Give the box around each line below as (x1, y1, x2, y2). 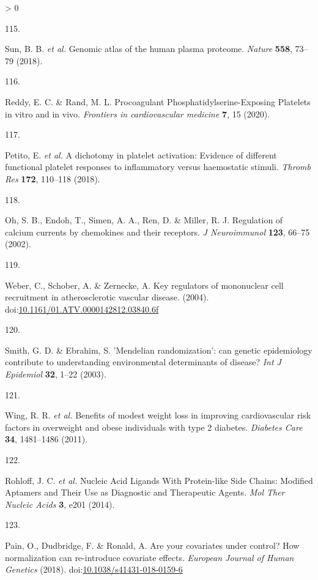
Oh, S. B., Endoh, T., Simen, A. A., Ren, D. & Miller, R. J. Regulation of (5, 214, 283, 226)
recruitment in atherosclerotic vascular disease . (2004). (5, 291, 209, 303)
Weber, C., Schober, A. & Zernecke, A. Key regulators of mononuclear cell (5, 278, 284, 291)
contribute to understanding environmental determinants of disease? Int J (5, 355, 281, 368)
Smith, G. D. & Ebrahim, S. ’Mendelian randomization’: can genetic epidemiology (5, 343, 312, 356)
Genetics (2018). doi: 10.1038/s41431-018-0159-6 (5, 563, 183, 576)
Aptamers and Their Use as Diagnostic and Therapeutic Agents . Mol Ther (5, 486, 285, 499)
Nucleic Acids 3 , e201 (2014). (5, 497, 115, 510)
